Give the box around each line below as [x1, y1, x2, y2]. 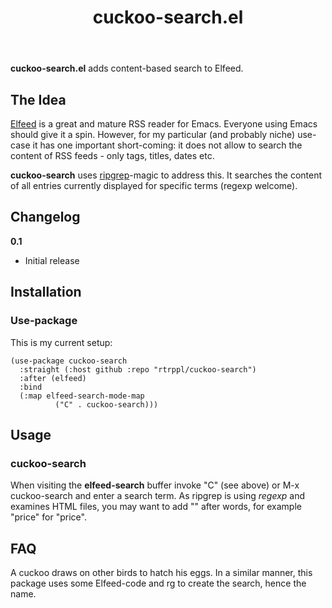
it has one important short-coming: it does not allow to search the [32, 139, 303, 151]
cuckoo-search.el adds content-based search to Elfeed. [10, 62, 244, 75]
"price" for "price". [10, 511, 87, 523]
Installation [10, 284, 82, 301]
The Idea [10, 91, 67, 108]
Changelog [10, 209, 81, 226]
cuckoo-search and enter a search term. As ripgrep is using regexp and [10, 490, 306, 502]
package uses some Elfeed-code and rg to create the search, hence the [10, 577, 307, 589]
